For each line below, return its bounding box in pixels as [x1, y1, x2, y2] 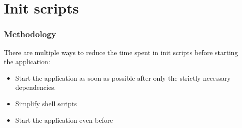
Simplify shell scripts [15, 98, 77, 108]
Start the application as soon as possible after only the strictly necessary [15, 72, 231, 83]
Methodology [4, 28, 57, 40]
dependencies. [15, 82, 56, 92]
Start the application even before [15, 114, 113, 125]
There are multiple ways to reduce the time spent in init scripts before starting [4, 47, 238, 57]
